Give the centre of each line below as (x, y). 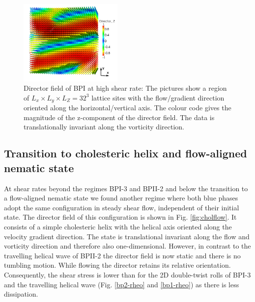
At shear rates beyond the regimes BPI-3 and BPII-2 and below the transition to (126, 188)
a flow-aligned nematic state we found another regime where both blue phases (121, 198)
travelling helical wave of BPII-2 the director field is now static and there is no (122, 255)
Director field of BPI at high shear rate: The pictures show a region (125, 88)
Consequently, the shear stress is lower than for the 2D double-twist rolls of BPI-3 (127, 274)
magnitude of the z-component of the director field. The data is (119, 117)
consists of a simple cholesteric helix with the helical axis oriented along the (118, 226)
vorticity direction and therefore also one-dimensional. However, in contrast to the (127, 246)
